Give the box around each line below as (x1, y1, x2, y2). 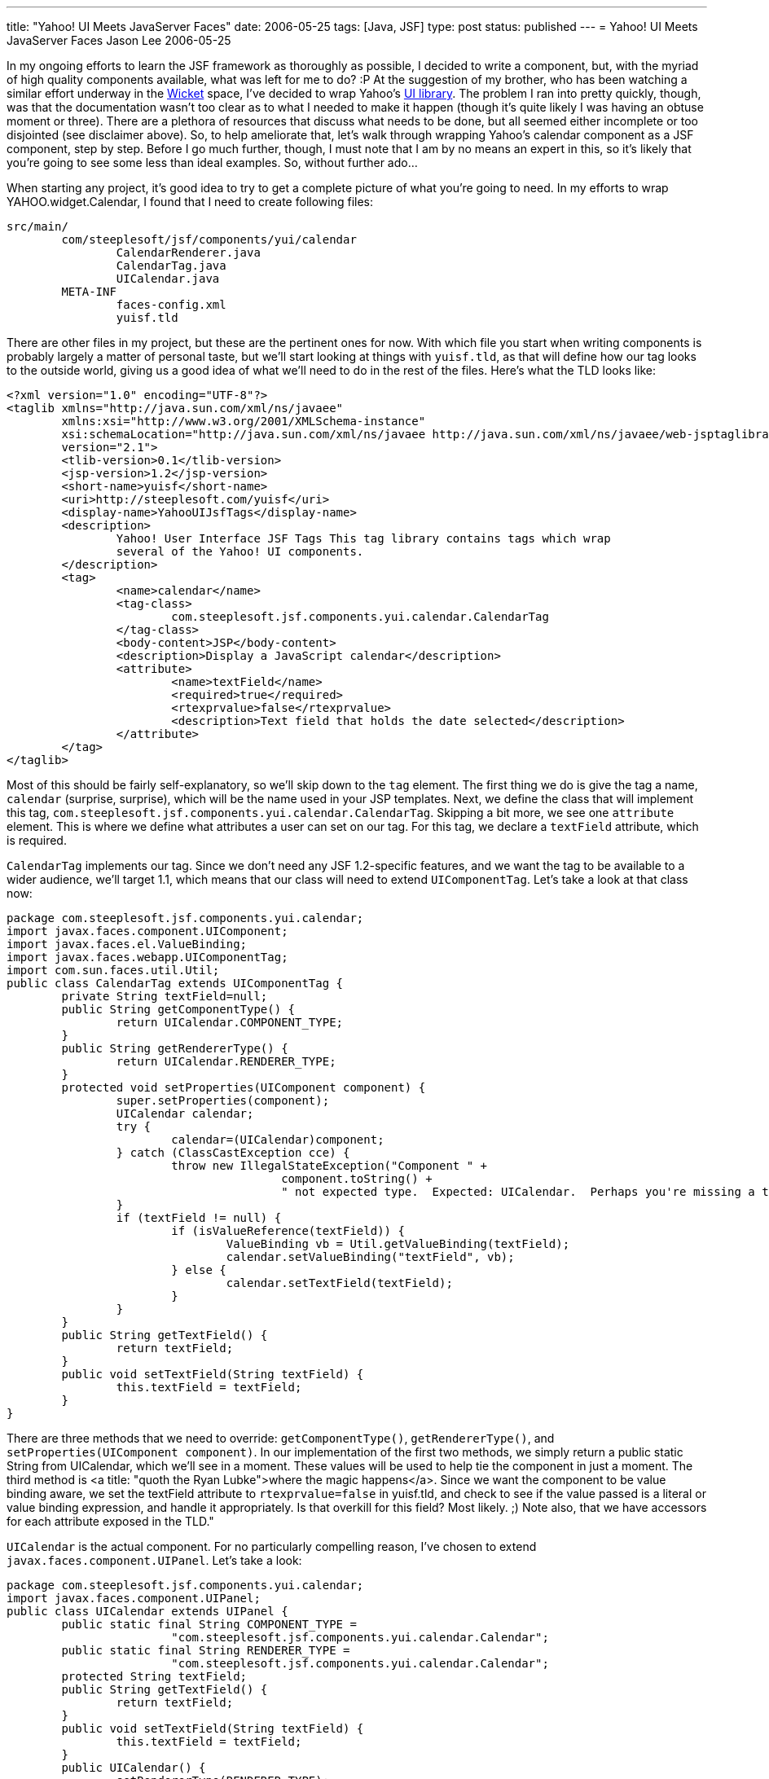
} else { (171, 1263, 226, 1276)
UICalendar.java (116, 272, 220, 285)
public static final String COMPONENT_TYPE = (61, 1618, 357, 1631)
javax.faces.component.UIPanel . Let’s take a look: (7, 1553, 302, 1567)
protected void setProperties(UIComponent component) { (61, 1081, 426, 1094)
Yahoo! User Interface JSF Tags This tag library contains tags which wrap (116, 532, 611, 545)
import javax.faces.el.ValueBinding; (7, 938, 248, 951)
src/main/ (7, 220, 68, 233)
